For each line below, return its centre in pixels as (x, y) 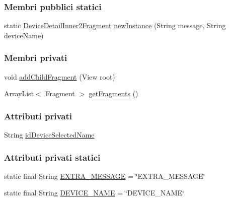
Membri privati (36, 58)
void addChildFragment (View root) (60, 76)
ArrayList (19, 93)
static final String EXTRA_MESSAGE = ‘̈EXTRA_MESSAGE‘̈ (105, 176)
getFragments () (113, 93)
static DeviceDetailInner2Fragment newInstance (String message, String (115, 25)
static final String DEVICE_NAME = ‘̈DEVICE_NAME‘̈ (94, 193)
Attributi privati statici (52, 157)
